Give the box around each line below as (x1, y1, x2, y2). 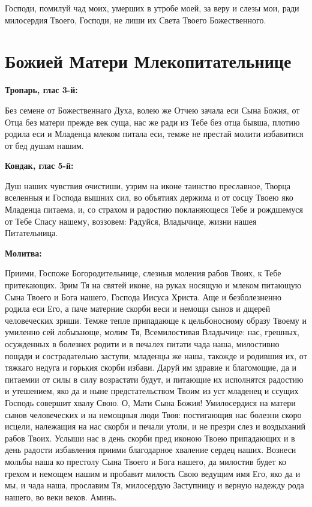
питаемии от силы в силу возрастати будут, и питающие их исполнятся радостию (5, 372, 304, 385)
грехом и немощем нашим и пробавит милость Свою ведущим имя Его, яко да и (5, 467, 301, 479)
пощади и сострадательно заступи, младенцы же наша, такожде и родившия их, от (5, 349, 307, 362)
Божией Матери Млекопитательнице (5, 49, 292, 73)
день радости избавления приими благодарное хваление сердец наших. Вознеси (5, 443, 296, 456)
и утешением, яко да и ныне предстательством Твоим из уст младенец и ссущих (5, 384, 299, 397)
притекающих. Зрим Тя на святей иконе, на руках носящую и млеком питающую (5, 279, 302, 291)
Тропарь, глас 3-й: (5, 83, 78, 96)
